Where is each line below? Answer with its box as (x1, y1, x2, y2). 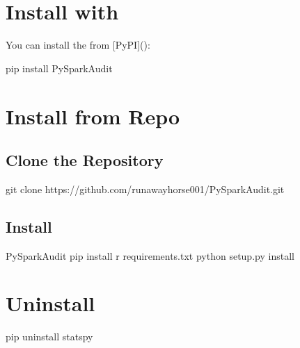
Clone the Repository (6, 149, 164, 171)
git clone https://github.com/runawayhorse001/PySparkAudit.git (6, 181, 285, 196)
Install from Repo (6, 101, 180, 130)
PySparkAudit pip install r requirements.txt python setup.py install (6, 248, 294, 263)
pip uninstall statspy (6, 329, 93, 344)
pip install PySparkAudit (6, 60, 113, 75)
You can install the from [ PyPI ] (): (6, 38, 150, 52)
